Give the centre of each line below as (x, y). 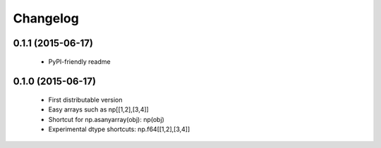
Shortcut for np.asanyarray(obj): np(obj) (107, 119)
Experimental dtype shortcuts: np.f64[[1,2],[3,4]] (119, 129)
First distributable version (85, 100)
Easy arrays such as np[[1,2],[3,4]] (99, 109)
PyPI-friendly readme (79, 61)
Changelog (46, 18)
